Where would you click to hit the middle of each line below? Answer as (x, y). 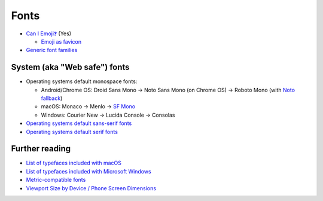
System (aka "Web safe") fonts (70, 67)
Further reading (41, 149)
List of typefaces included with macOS (74, 163)
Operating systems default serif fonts (72, 132)
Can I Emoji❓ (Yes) (49, 33)
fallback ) (52, 98)
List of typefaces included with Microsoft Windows (89, 171)
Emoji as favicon (61, 41)
